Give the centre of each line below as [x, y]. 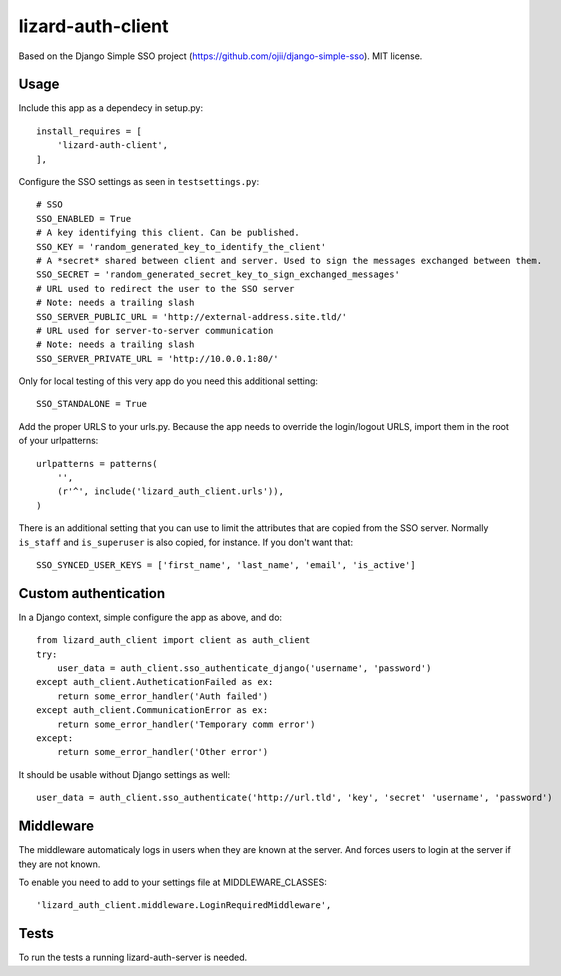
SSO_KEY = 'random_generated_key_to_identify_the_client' [181, 246]
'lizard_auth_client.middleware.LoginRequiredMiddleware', [184, 905]
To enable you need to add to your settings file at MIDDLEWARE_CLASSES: [172, 882]
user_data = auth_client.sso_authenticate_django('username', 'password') [244, 668]
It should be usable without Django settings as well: [124, 774]
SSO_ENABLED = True [84, 218]
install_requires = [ [89, 131]
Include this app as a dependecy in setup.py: [111, 108]
